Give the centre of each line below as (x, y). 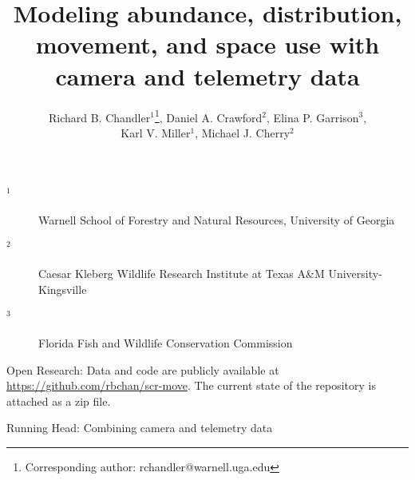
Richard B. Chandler (99, 117)
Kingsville (63, 289)
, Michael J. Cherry (243, 132)
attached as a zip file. (59, 401)
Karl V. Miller (156, 132)
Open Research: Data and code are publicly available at (143, 369)
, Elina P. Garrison (313, 117)
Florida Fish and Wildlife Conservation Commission (166, 342)
